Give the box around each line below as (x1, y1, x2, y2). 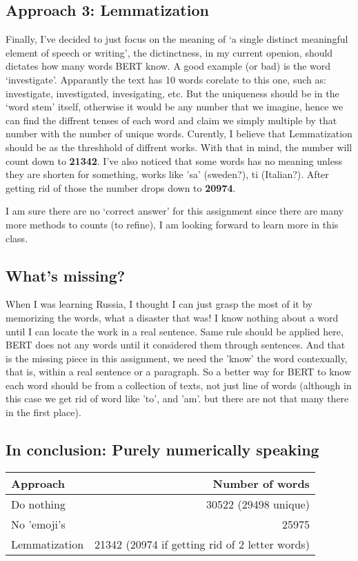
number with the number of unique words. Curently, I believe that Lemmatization (6, 126, 352, 141)
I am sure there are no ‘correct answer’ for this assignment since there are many (6, 204, 344, 218)
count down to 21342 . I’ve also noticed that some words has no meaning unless (6, 153, 342, 168)
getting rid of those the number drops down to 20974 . (6, 180, 236, 195)
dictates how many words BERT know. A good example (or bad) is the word (6, 59, 331, 73)
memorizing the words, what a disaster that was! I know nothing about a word (6, 310, 339, 324)
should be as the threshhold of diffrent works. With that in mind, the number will (6, 139, 352, 154)
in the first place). (6, 405, 81, 420)
